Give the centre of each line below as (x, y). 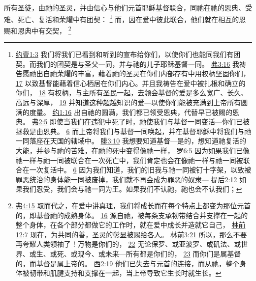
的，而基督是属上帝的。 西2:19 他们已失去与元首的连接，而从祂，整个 (128, 263)
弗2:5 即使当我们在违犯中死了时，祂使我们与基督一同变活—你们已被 (141, 122)
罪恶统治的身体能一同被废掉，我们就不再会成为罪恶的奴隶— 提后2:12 (126, 179)
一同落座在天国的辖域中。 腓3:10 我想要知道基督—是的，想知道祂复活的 (131, 141)
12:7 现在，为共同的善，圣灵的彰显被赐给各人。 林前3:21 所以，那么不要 (131, 234)
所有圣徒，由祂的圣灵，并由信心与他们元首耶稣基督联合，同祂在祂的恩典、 (125, 7)
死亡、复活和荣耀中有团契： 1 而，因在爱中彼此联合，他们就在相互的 (128, 18)
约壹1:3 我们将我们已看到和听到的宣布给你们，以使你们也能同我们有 (125, 54)
